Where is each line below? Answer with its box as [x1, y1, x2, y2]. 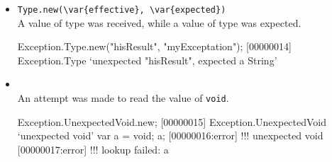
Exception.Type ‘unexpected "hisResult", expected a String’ [17, 52, 277, 67]
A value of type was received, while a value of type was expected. [17, 15, 301, 30]
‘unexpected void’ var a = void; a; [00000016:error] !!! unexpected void [17, 128, 323, 143]
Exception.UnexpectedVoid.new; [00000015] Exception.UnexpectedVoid [17, 114, 327, 129]
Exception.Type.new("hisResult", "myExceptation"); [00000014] [17, 39, 292, 54]
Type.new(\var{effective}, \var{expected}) [17, 5, 226, 15]
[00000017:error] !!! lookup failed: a [17, 141, 169, 156]
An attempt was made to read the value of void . [17, 91, 229, 105]
